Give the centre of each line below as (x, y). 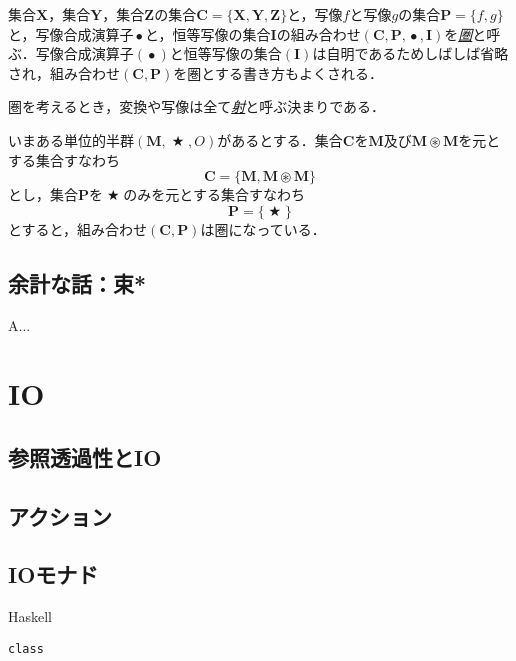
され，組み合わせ (64, 72)
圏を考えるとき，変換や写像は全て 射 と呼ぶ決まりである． (197, 106)
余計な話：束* (77, 282)
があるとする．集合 (280, 139)
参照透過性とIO (85, 456)
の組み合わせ (318, 33)
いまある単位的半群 (71, 139)
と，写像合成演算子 (71, 33)
